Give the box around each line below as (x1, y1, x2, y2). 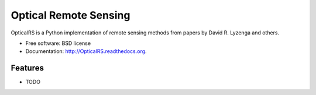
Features (11, 63, 44, 73)
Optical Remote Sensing (11, 9, 130, 22)
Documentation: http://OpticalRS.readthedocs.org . (25, 48, 147, 55)
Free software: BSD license (25, 40, 91, 47)
